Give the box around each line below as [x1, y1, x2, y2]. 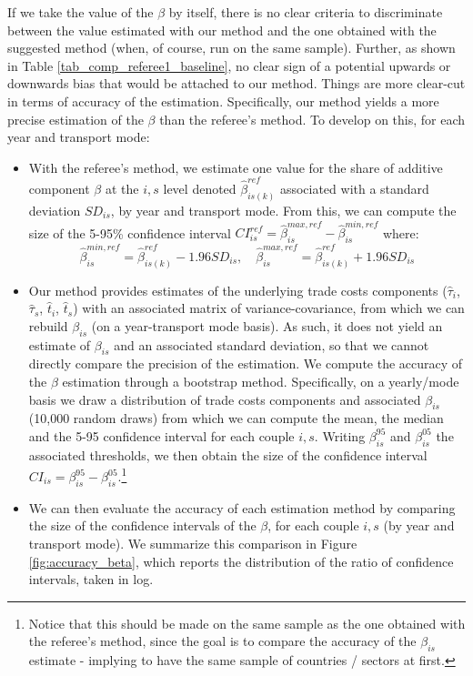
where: [382, 223, 419, 242]
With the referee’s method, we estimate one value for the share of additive [28, 157, 443, 177]
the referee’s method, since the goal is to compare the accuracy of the [28, 631, 417, 651]
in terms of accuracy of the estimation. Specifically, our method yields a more [7, 91, 439, 110]
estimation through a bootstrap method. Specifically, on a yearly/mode [62, 371, 459, 390]
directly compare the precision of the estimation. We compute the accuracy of [28, 354, 463, 373]
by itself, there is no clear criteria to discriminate [168, 3, 443, 21]
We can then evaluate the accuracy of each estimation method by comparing [28, 498, 456, 517]
